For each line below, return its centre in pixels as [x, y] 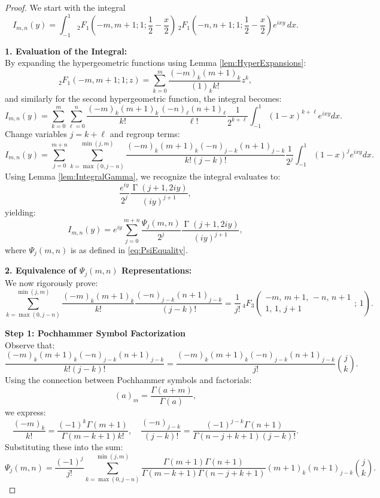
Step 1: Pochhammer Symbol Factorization [95, 333]
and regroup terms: [145, 134]
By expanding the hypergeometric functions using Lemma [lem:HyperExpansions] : [156, 63]
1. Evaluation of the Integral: [66, 51]
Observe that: [30, 344]
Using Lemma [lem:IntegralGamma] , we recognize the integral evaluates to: [143, 176]
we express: [25, 412]
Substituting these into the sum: [64, 447]
